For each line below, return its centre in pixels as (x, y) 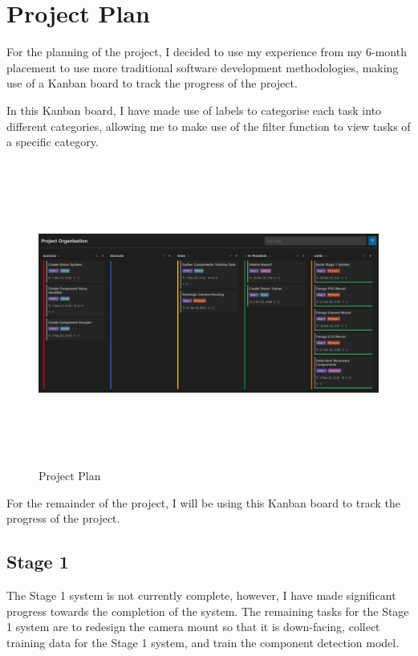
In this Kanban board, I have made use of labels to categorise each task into (194, 110)
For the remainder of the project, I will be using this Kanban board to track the (204, 502)
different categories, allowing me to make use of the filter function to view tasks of (209, 126)
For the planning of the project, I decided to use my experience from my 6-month (207, 52)
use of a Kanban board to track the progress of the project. (152, 83)
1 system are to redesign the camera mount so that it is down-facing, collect (193, 627)
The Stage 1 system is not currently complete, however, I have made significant (201, 595)
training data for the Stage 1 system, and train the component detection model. (203, 642)
